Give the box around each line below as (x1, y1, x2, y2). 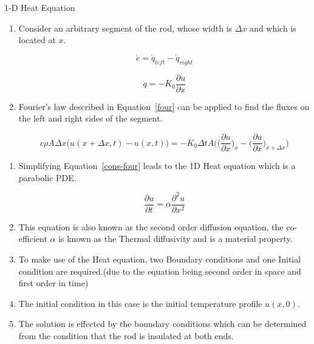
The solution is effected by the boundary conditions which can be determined (18, 317, 307, 330)
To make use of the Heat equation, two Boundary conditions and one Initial (18, 253, 301, 266)
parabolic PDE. (18, 171, 77, 184)
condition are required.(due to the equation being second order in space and (18, 264, 301, 277)
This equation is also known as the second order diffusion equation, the (18, 220, 284, 233)
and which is (250, 21, 296, 34)
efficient (18, 232, 47, 245)
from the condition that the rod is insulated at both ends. (18, 329, 234, 342)
